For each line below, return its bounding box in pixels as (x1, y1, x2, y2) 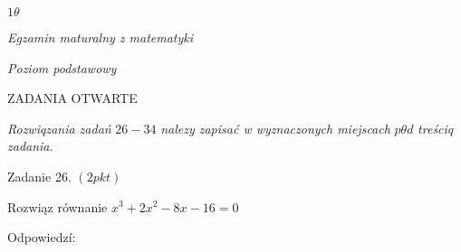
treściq (418, 118, 454, 137)
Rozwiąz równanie (7, 197, 108, 216)
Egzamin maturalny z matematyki (7, 28, 194, 46)
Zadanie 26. (7, 166, 72, 185)
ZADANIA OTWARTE (7, 89, 138, 107)
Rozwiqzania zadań (7, 118, 111, 137)
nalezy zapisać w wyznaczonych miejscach (160, 118, 390, 137)
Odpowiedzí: (7, 228, 76, 247)
